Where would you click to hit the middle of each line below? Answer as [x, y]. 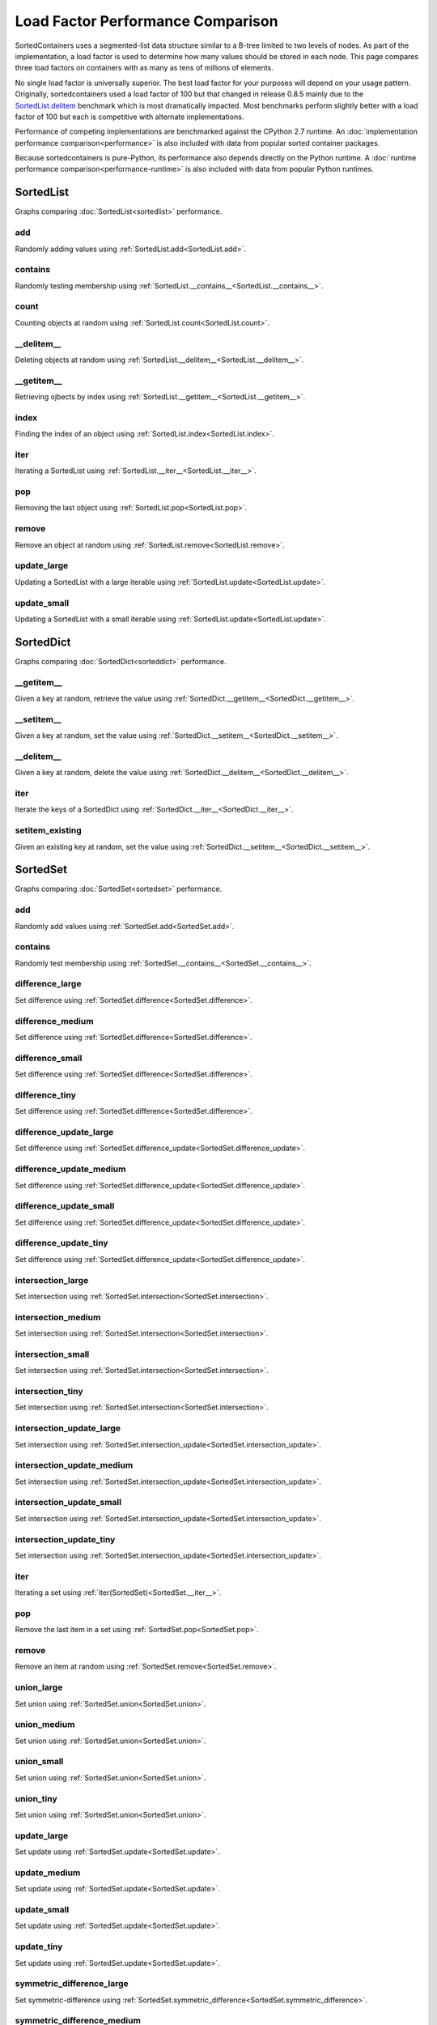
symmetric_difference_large [72, 1984]
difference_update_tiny [62, 1243]
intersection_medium [58, 1317]
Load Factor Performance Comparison [146, 21]
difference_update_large [64, 1132]
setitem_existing [49, 830]
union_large [39, 1687]
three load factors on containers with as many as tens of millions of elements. [144, 68]
